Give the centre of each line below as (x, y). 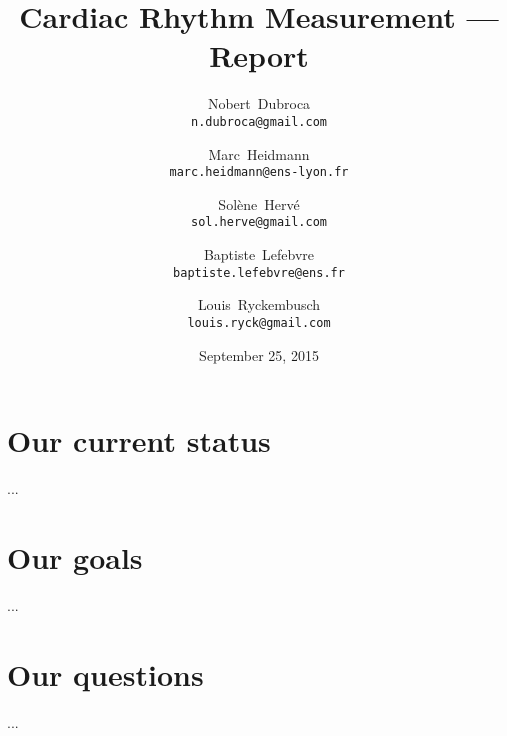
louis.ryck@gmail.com (259, 322)
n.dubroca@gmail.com (259, 121)
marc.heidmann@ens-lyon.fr (259, 172)
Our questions (105, 673)
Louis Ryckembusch (259, 304)
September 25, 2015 (259, 354)
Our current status (139, 440)
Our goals (75, 556)
